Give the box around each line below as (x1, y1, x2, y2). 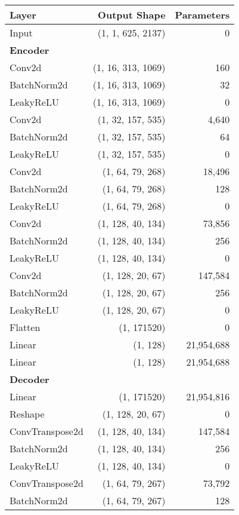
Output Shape (98, 8, 166, 22)
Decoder (10, 372, 49, 386)
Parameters (175, 8, 230, 22)
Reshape (10, 407, 45, 421)
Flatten (10, 320, 41, 334)
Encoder (10, 43, 49, 57)
